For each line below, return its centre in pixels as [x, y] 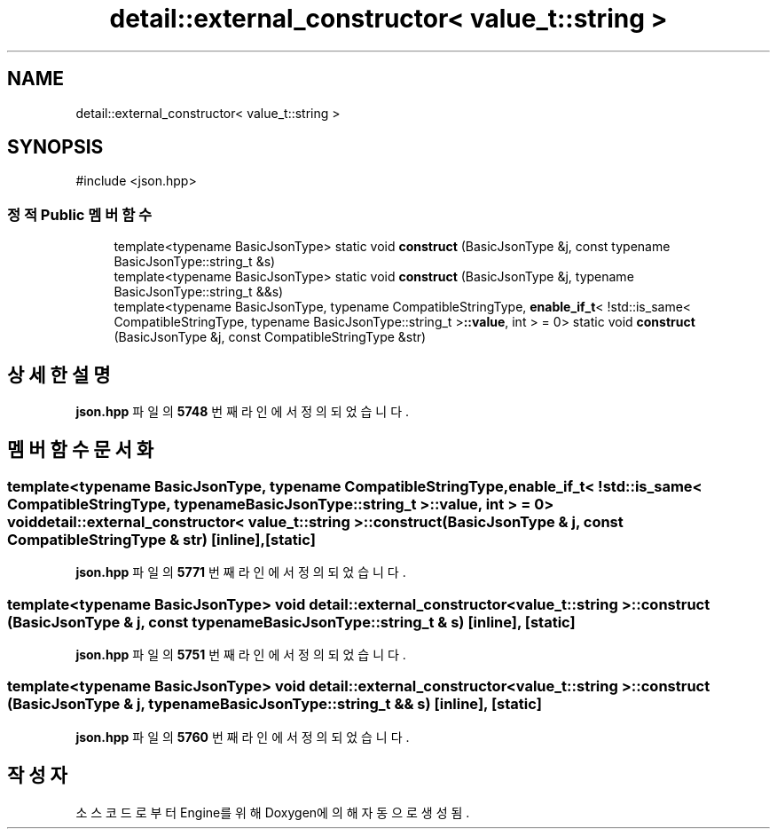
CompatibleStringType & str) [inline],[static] [161, 539]
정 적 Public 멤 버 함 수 [80, 214]
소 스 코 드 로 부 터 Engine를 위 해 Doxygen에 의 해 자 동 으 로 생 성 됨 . [273, 812]
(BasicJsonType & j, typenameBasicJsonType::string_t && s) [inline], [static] [275, 704]
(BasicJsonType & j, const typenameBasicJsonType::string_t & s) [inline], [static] [291, 622]
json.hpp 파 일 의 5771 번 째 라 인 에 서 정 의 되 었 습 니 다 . [241, 572]
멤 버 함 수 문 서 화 [81, 450]
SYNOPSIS [55, 147]
